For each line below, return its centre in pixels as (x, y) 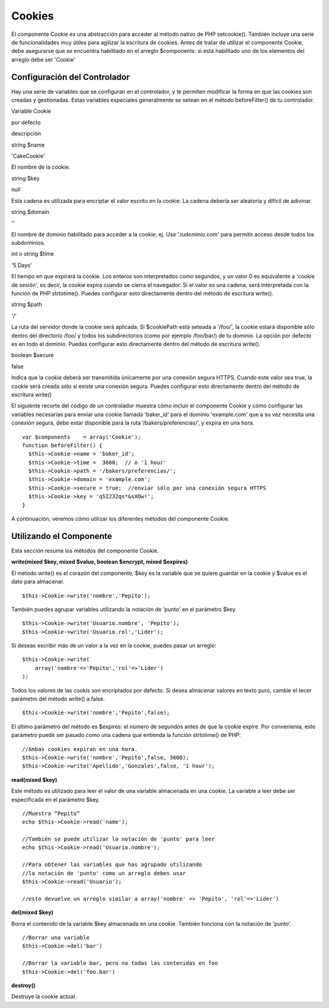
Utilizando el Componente (62, 536)
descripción (26, 133)
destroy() (23, 985)
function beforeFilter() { (62, 445)
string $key (25, 178)
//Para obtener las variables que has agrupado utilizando (112, 865)
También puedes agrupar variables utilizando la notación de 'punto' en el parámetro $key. (124, 609)
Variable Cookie (31, 111)
